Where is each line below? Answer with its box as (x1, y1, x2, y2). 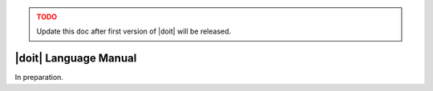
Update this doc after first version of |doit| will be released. (36, 26, 232, 36)
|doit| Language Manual (14, 52, 137, 65)
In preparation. (14, 73, 64, 82)
